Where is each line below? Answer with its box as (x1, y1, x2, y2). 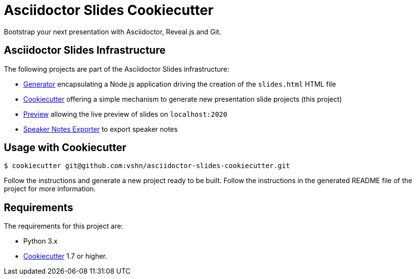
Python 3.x (23, 237, 58, 246)
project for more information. (4, 185, 96, 193)
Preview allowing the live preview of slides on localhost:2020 (23, 109, 227, 118)
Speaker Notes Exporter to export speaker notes (23, 124, 178, 133)
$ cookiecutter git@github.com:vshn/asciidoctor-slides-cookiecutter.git (4, 162, 290, 170)
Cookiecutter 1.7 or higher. (23, 252, 108, 261)
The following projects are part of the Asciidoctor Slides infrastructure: (4, 64, 229, 73)
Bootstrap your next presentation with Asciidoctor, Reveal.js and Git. (4, 27, 222, 36)
